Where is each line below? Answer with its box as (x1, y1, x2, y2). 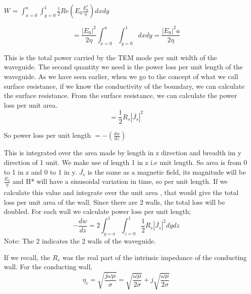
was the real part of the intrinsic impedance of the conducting (62, 252, 247, 262)
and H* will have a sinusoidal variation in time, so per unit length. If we (12, 176, 228, 186)
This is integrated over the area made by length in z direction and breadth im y (4, 147, 242, 158)
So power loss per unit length (4, 130, 91, 140)
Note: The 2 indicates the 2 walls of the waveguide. (4, 236, 156, 246)
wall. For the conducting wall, (4, 261, 93, 272)
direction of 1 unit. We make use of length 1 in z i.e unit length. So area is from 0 (4, 157, 247, 167)
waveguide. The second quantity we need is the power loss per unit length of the (4, 62, 243, 72)
